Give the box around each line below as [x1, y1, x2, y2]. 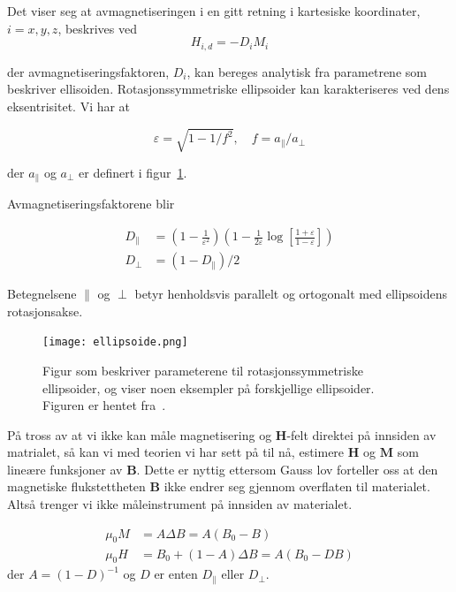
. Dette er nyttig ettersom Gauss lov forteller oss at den [136, 459, 438, 478]
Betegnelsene [7, 285, 77, 303]
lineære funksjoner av [7, 459, 123, 478]
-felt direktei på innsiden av [286, 425, 437, 444]
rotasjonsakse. [7, 301, 83, 320]
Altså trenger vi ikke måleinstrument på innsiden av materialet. [7, 495, 353, 513]
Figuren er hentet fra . [42, 396, 166, 414]
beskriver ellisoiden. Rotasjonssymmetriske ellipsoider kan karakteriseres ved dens [7, 80, 450, 98]
